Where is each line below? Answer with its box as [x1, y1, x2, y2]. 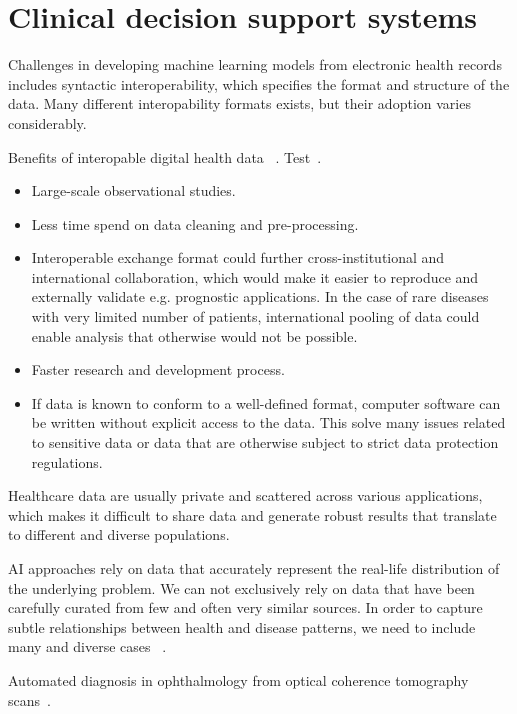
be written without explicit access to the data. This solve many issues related [31, 412, 506, 433]
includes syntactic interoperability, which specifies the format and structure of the [8, 73, 510, 94]
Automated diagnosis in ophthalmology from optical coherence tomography [8, 669, 469, 690]
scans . [8, 689, 51, 710]
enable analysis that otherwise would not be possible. [31, 325, 358, 346]
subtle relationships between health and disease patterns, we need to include [8, 616, 476, 637]
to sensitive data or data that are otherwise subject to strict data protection [31, 432, 499, 453]
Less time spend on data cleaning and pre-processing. [31, 213, 359, 234]
